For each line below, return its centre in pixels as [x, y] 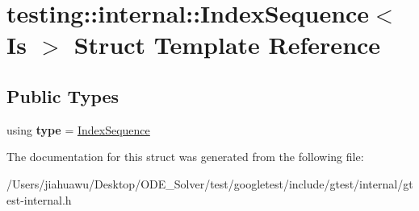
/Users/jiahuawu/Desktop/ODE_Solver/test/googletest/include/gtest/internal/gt [210, 183]
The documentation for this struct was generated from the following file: [185, 157]
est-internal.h [39, 199]
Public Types [63, 95]
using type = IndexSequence [78, 129]
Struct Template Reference [227, 45]
